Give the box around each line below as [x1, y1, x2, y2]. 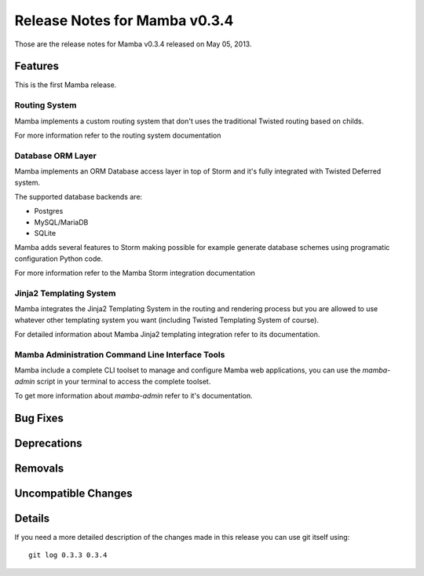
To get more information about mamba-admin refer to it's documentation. [14, 391, 253, 401]
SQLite [34, 229, 57, 238]
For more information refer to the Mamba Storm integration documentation [14, 268, 255, 278]
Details [14, 512, 50, 525]
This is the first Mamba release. [14, 80, 117, 90]
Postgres [34, 207, 64, 216]
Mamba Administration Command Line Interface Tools [14, 349, 225, 360]
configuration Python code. [14, 254, 104, 263]
